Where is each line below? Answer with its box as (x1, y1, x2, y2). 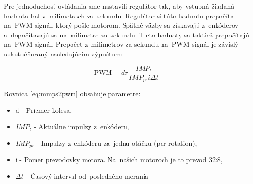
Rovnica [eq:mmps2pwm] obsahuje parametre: (4, 89, 141, 99)
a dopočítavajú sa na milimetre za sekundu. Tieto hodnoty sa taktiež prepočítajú (4, 29, 249, 39)
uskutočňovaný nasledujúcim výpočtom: (4, 48, 123, 58)
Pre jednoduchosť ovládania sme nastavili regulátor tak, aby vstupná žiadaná (4, 1, 235, 11)
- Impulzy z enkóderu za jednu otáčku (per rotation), (36, 137, 197, 147)
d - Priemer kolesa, (15, 105, 72, 115)
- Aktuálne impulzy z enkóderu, (34, 121, 129, 131)
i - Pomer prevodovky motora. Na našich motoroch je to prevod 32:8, (15, 154, 223, 165)
